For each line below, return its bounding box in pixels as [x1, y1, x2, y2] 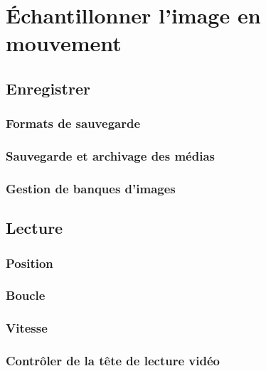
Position [6, 254, 53, 271]
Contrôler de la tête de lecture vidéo [6, 352, 220, 370]
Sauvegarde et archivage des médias [6, 147, 215, 165]
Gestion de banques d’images [6, 179, 176, 197]
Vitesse [6, 319, 48, 337]
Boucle [6, 286, 46, 304]
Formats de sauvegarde [6, 114, 141, 132]
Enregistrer [6, 77, 90, 99]
